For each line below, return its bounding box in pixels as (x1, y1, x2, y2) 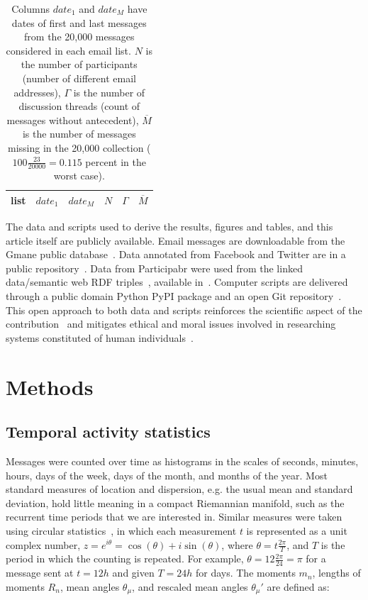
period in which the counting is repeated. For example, (6, 551, 244, 566)
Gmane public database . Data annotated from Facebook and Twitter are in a (6, 247, 346, 262)
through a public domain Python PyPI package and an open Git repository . (6, 289, 342, 304)
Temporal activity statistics (6, 421, 211, 443)
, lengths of (312, 565, 361, 580)
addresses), (13, 84, 61, 99)
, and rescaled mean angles (132, 579, 248, 594)
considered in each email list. (6, 43, 131, 57)
